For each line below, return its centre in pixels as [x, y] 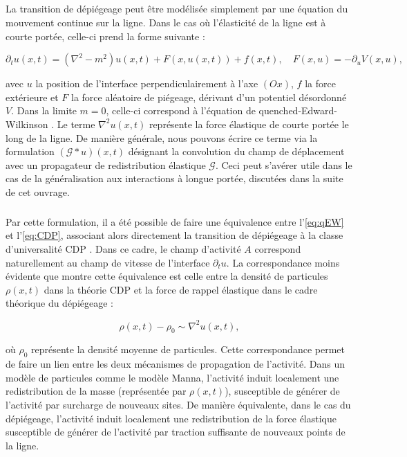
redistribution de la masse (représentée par [96, 391]
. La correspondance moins [283, 262]
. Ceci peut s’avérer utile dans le [284, 164]
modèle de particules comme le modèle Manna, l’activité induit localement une [172, 377]
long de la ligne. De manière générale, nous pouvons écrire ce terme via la [162, 137]
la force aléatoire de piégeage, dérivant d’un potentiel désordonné [209, 97]
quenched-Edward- [298, 110]
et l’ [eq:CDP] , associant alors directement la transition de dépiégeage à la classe [174, 235]
